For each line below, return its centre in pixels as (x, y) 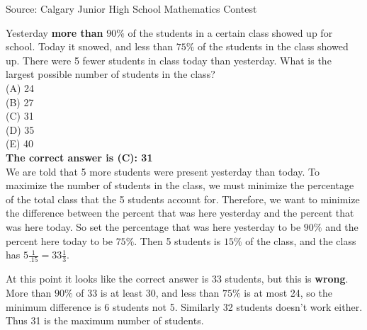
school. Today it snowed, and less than (89, 46)
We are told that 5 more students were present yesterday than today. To (163, 171)
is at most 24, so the (288, 292)
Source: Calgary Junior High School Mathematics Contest (131, 8)
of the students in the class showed (273, 46)
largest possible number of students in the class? (111, 74)
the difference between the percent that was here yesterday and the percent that (180, 213)
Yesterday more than (55, 32)
